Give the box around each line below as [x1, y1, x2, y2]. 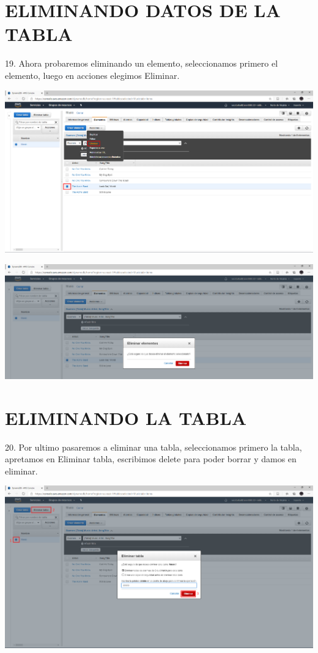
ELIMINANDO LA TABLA [5, 405, 246, 430]
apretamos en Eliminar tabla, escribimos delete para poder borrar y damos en [5, 452, 297, 465]
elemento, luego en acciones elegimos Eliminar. [5, 68, 180, 81]
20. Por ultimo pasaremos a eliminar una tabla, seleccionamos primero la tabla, [5, 440, 302, 453]
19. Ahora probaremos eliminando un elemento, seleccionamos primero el [5, 57, 278, 70]
